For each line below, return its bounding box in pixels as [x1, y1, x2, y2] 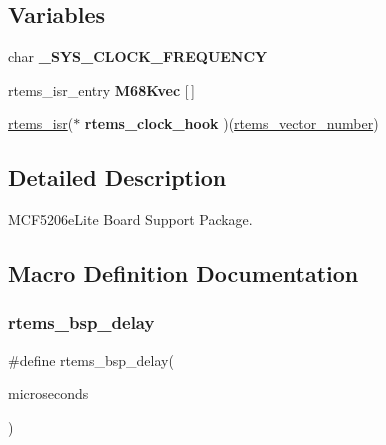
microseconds [8, 383, 89, 404]
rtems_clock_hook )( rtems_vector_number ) [84, 113, 379, 134]
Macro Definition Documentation [8, 258, 359, 289]
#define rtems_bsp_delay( [8, 349, 174, 370]
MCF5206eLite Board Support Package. [8, 209, 253, 230]
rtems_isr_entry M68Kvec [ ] [8, 79, 195, 100]
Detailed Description [8, 162, 227, 193]
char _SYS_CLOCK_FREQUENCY [8, 46, 268, 67]
